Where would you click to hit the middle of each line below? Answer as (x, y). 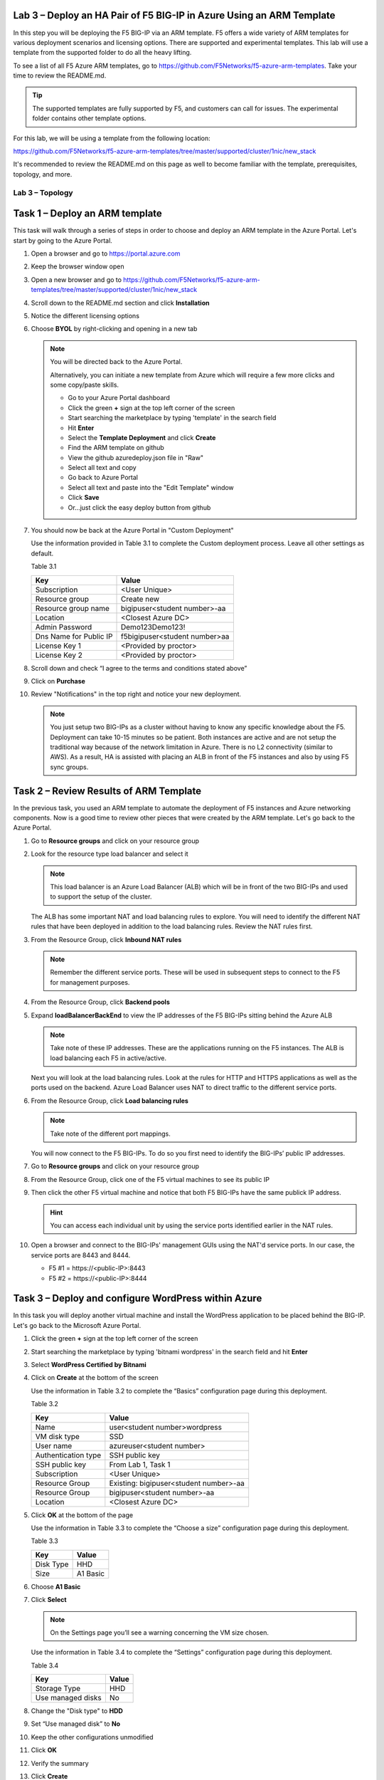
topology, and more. (43, 174)
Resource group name (73, 608)
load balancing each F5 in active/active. (108, 1058)
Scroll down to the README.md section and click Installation (120, 303)
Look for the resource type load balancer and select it (110, 854)
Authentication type (68, 1455)
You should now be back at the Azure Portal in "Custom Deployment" (132, 530)
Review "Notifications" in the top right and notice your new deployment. (136, 694)
